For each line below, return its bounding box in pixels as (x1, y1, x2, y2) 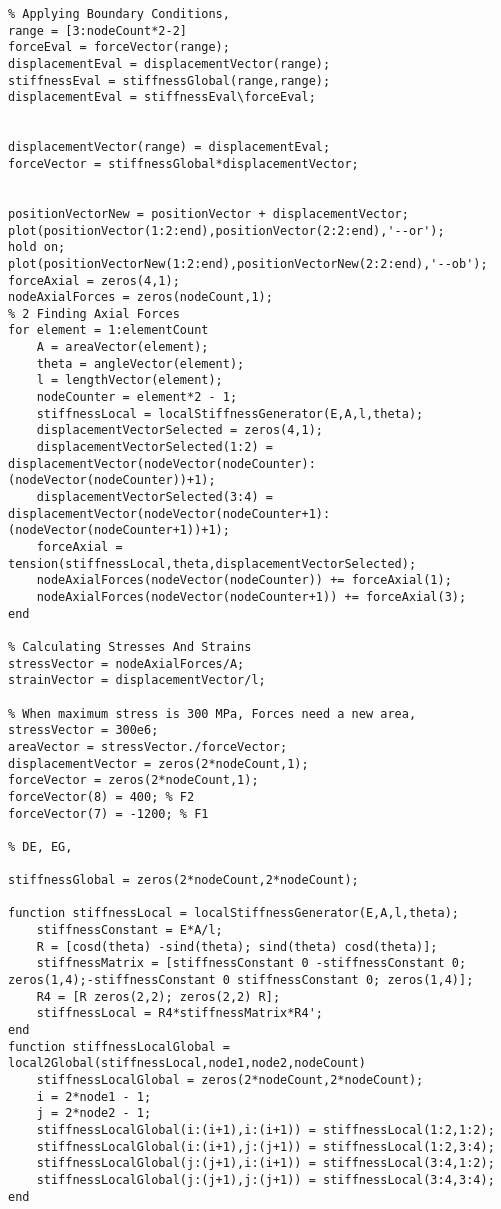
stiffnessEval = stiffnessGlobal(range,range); (8, 73, 331, 88)
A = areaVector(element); (36, 340, 209, 355)
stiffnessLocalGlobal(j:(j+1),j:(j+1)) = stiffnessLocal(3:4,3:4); (36, 1172, 495, 1187)
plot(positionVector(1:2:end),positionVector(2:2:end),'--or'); (8, 223, 445, 238)
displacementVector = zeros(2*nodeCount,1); (8, 756, 309, 771)
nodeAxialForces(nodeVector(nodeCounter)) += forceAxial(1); (36, 573, 452, 588)
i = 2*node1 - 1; (36, 1089, 152, 1104)
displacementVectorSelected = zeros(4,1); (36, 423, 323, 438)
